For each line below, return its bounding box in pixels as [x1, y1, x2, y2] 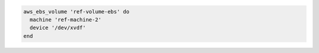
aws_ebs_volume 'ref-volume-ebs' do [23, 8, 130, 15]
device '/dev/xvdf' [30, 24, 86, 31]
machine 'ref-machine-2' [30, 16, 102, 23]
